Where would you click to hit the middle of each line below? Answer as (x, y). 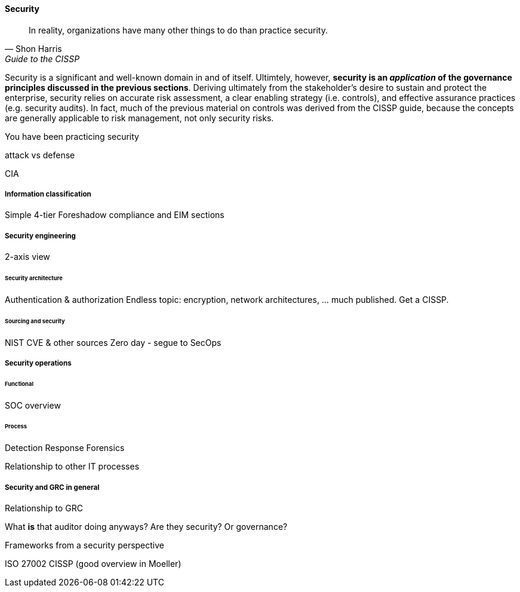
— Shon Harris (33, 48)
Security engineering (40, 236)
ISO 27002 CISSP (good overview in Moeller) (93, 564)
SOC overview (33, 405)
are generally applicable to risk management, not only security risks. (139, 118)
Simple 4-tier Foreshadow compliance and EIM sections (115, 215)
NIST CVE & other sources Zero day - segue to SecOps (113, 342)
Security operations (38, 363)
